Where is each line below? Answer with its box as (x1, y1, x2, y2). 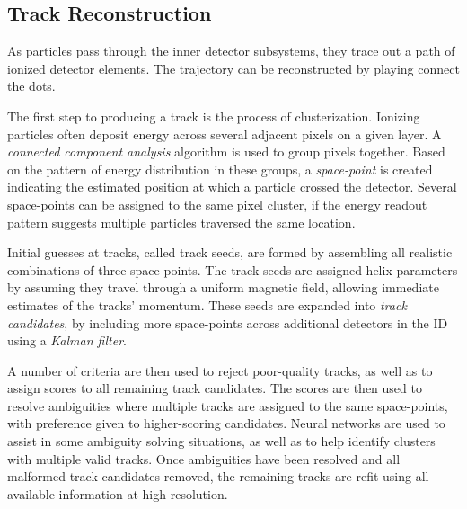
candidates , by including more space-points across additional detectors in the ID (7, 313, 448, 332)
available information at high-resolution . (7, 484, 228, 503)
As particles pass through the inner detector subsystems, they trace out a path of (7, 41, 455, 60)
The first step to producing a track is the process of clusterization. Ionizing (7, 106, 420, 125)
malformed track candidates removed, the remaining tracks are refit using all (7, 467, 429, 486)
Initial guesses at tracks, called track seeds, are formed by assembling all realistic (7, 243, 453, 262)
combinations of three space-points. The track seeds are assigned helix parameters (7, 260, 458, 279)
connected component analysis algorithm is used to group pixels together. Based (7, 142, 445, 161)
